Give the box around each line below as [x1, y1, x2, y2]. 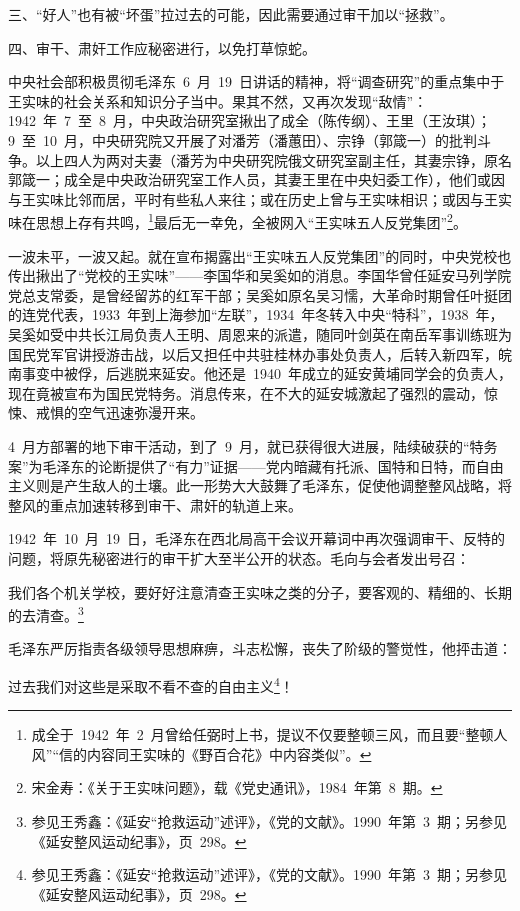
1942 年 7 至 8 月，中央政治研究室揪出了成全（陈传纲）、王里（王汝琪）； [8, 110, 491, 131]
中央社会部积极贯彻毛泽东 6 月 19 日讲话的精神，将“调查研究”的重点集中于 [8, 71, 505, 92]
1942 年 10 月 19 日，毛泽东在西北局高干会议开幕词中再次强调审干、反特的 [8, 528, 505, 549]
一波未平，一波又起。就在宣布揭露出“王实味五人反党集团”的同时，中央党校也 [8, 245, 512, 266]
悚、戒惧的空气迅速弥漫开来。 [8, 402, 204, 423]
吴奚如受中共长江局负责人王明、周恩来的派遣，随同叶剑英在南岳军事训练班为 [8, 323, 512, 344]
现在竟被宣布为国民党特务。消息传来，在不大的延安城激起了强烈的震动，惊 [8, 382, 498, 403]
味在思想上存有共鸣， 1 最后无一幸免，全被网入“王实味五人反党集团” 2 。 [8, 209, 467, 232]
